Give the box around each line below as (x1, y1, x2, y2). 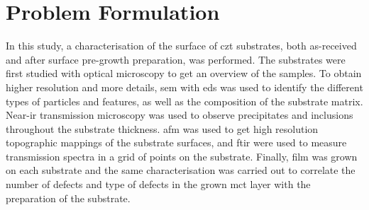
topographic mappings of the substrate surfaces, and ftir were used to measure (6, 135, 347, 150)
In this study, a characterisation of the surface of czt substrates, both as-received (6, 38, 357, 53)
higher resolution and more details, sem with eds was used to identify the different (6, 79, 363, 94)
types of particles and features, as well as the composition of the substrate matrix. (6, 93, 363, 108)
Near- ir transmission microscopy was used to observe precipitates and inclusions (6, 107, 353, 122)
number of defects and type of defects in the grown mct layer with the (6, 177, 311, 192)
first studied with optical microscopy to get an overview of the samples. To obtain (6, 66, 362, 81)
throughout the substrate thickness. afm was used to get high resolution (6, 121, 319, 136)
